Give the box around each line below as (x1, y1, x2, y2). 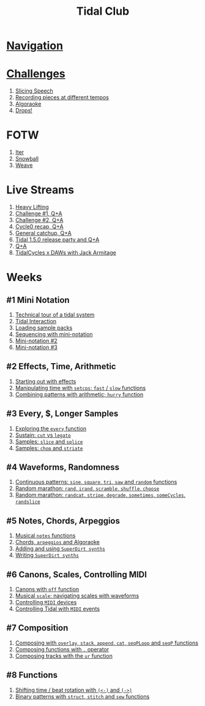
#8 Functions (6, 670, 58, 680)
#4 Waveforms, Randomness (6, 462, 120, 473)
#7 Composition (6, 623, 69, 633)
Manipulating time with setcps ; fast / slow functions (15, 384, 146, 391)
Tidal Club (76, 4, 130, 18)
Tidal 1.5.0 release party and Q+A (15, 236, 100, 243)
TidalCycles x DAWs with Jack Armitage (15, 249, 116, 256)
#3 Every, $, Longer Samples (6, 409, 119, 419)
